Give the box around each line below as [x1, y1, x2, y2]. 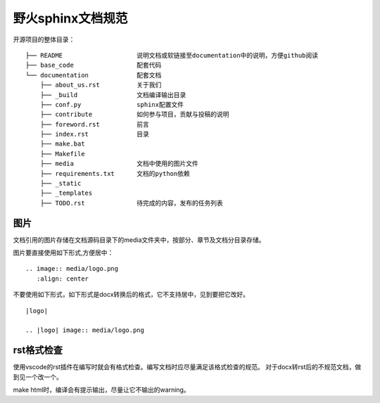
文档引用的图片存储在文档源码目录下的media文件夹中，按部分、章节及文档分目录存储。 [13, 236, 265, 244]
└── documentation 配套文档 [25, 71, 162, 79]
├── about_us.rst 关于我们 [39, 81, 162, 89]
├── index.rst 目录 [39, 130, 149, 139]
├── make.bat [39, 140, 85, 148]
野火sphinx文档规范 [13, 11, 128, 26]
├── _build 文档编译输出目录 [39, 91, 186, 98]
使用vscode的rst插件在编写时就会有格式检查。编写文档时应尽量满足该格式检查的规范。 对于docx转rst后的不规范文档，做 [13, 363, 362, 371]
